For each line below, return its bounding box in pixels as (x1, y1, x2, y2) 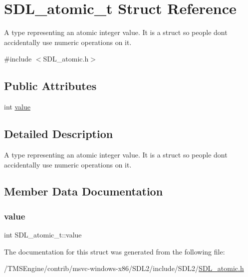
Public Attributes (4, 78, 97, 93)
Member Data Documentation (4, 183, 163, 199)
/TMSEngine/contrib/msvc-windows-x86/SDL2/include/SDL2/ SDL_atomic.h (4, 263, 244, 273)
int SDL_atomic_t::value (4, 229, 82, 240)
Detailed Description (4, 126, 113, 141)
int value (4, 101, 30, 112)
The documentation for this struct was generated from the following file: (4, 246, 225, 256)
